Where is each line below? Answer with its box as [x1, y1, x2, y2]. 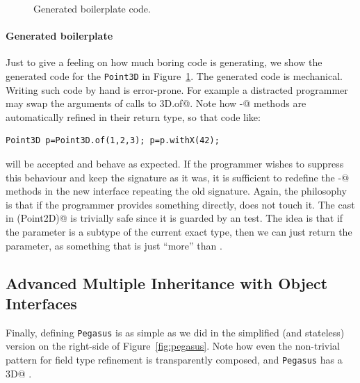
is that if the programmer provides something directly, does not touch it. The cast [6, 197, 355, 211]
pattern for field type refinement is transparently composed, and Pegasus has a [6, 352, 343, 367]
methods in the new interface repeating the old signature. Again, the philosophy [6, 184, 347, 198]
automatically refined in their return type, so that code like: [6, 109, 261, 124]
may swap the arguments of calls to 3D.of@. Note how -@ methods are [6, 96, 306, 111]
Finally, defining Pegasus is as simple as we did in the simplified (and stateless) [6, 325, 345, 339]
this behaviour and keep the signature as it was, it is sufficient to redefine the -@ [6, 170, 350, 184]
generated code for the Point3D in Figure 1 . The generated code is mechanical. [6, 68, 343, 83]
